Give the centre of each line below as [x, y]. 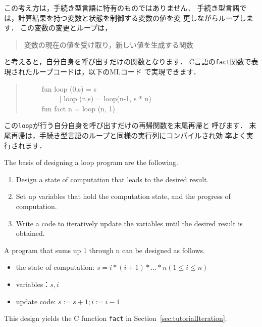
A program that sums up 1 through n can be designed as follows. [104, 250]
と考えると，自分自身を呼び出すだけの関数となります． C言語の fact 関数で [128, 62]
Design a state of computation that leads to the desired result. [112, 179]
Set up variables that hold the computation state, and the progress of [123, 196]
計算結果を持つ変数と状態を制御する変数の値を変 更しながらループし [132, 17]
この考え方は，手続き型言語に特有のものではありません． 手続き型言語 [122, 8]
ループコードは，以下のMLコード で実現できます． [116, 72]
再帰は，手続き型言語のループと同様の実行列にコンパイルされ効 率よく [128, 135]
